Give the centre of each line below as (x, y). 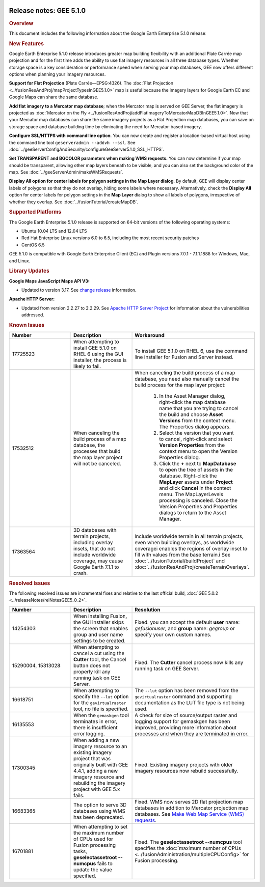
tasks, (80, 851)
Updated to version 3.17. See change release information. (79, 290)
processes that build (97, 451)
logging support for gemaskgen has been (183, 721)
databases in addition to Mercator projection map (192, 808)
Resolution (147, 610)
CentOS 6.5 (33, 245)
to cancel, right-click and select (196, 439)
